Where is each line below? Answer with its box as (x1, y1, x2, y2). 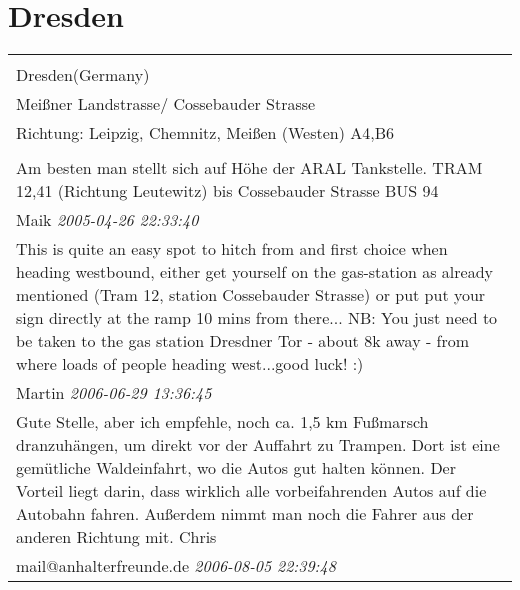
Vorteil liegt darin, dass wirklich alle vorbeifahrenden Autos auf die (16, 479, 487, 503)
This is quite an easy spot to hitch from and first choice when (16, 237, 448, 261)
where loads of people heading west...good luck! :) (16, 352, 364, 376)
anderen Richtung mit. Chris (16, 525, 217, 549)
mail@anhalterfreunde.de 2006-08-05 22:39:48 (16, 554, 336, 578)
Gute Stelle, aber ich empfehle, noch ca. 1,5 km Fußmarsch (16, 410, 429, 434)
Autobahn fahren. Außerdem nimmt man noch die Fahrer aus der (16, 502, 474, 526)
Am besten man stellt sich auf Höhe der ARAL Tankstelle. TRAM (16, 156, 483, 180)
